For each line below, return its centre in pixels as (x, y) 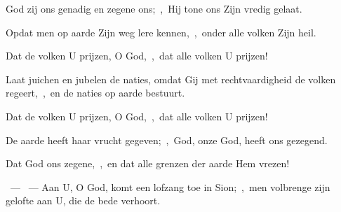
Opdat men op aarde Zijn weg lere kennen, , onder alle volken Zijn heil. (161, 32)
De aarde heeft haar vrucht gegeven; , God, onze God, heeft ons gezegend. (167, 140)
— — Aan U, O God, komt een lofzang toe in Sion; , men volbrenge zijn (170, 186)
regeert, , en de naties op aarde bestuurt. (95, 93)
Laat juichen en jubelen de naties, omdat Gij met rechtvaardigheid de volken (171, 79)
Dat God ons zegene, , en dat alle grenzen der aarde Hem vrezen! (148, 163)
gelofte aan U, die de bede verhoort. (83, 200)
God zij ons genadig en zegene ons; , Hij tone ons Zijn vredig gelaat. (154, 8)
